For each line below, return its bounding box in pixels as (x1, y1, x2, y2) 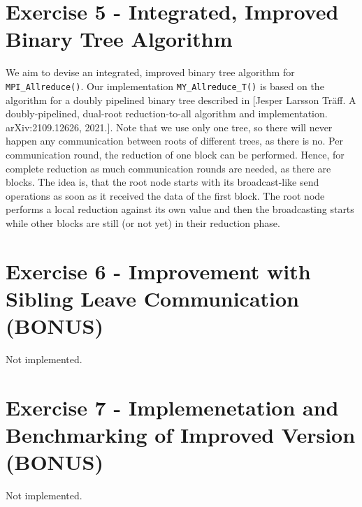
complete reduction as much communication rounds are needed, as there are (6, 161, 331, 175)
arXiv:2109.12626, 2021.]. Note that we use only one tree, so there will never (6, 119, 333, 134)
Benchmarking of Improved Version (6, 420, 356, 448)
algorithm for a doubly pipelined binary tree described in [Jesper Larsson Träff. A (6, 92, 356, 107)
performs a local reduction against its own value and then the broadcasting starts (6, 202, 354, 216)
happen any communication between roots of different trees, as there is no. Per (6, 133, 343, 148)
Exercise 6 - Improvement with (6, 256, 311, 285)
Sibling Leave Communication (6, 284, 300, 312)
